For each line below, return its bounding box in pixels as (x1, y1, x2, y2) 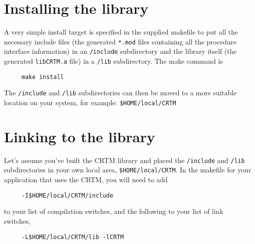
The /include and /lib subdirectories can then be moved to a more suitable (4, 87, 237, 98)
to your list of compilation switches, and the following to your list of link (4, 206, 223, 216)
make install (21, 73, 64, 81)
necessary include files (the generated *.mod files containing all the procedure (4, 36, 237, 46)
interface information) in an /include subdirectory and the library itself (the (4, 46, 237, 56)
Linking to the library (4, 126, 156, 146)
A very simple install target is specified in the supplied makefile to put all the (4, 27, 238, 37)
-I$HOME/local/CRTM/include (21, 192, 113, 199)
